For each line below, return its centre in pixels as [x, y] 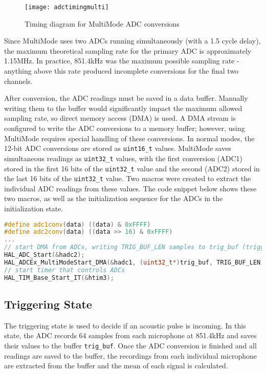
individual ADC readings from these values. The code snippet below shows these [130, 188]
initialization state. [34, 208]
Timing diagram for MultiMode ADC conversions [102, 23]
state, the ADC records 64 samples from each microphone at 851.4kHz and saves [130, 335]
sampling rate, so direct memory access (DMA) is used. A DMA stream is [120, 118]
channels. [18, 81]
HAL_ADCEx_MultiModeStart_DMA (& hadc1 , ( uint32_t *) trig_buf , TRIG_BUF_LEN [132, 262]
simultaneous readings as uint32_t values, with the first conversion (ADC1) [124, 158]
